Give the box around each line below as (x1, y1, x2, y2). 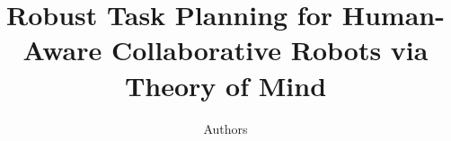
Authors (203, 119, 248, 137)
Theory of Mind (124, 66, 327, 103)
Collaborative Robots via (111, 31, 429, 68)
